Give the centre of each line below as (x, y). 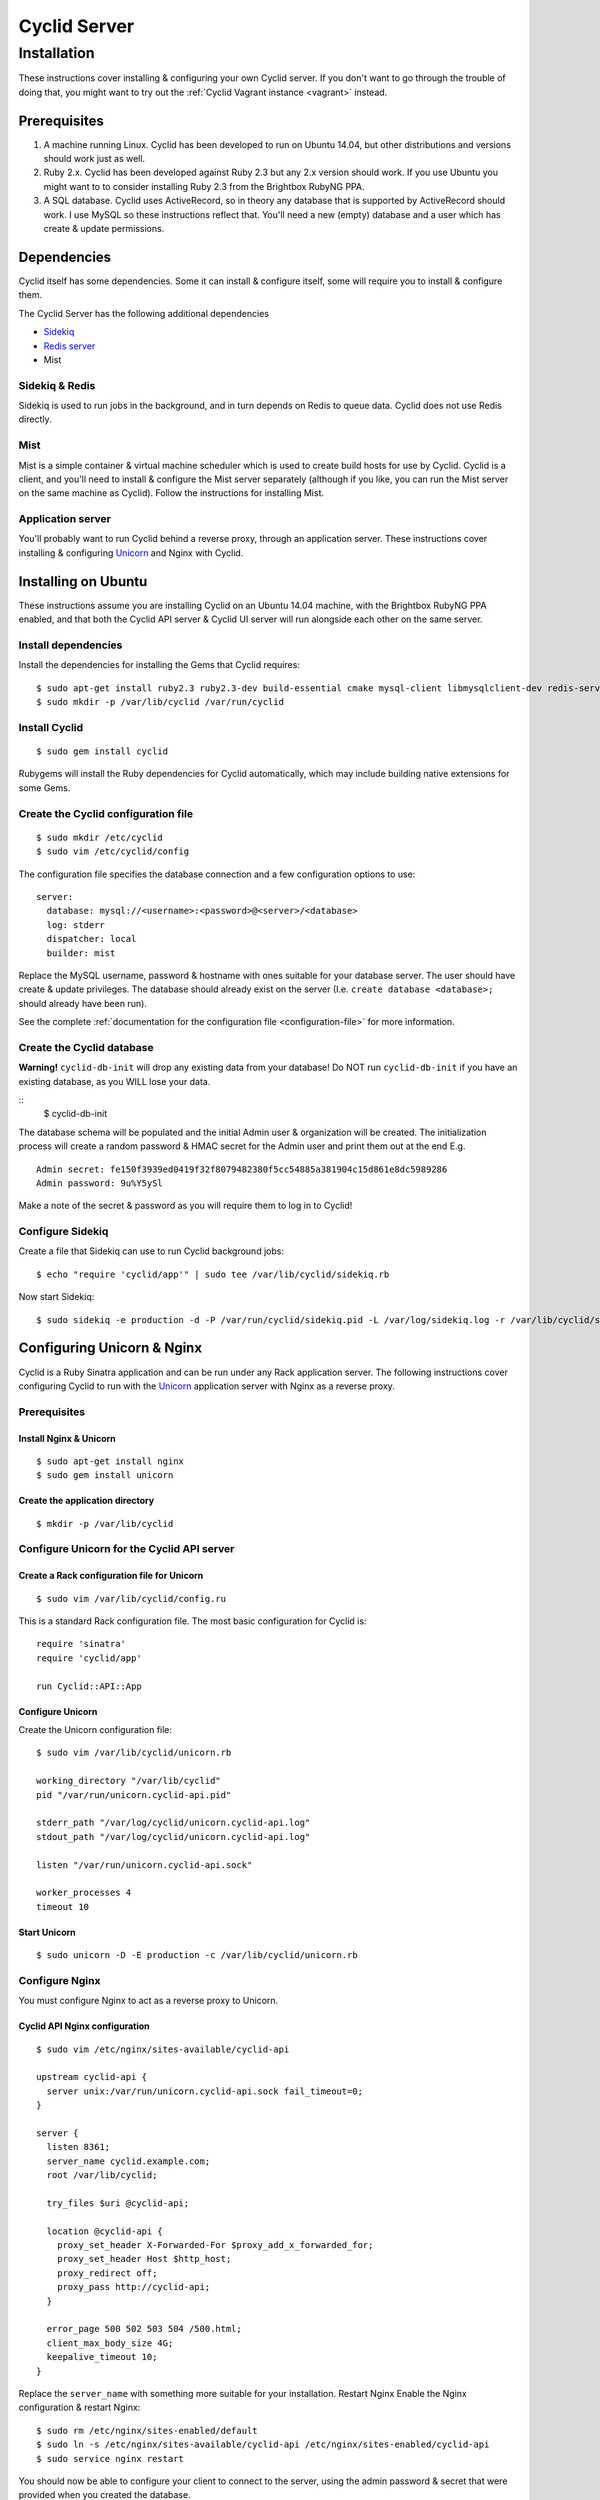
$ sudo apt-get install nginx (110, 1461)
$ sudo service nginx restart (110, 2458)
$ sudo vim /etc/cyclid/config (113, 851)
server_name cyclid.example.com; (128, 2161)
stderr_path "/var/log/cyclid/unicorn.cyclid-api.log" (173, 1823)
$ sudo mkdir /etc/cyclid (100, 837)
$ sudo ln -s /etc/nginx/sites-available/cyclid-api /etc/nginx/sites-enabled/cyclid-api (263, 2444)
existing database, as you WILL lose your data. (114, 1081)
